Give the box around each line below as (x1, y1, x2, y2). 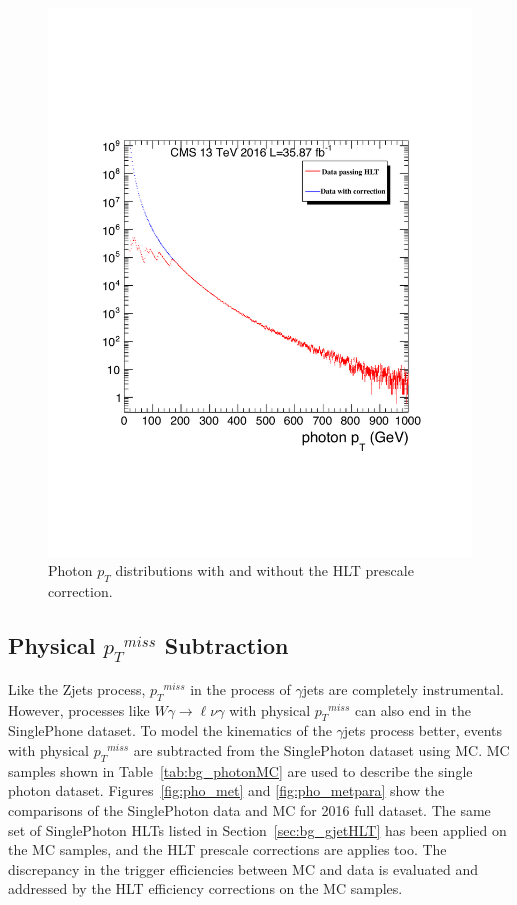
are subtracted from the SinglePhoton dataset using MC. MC (133, 740, 510, 761)
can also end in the (355, 699, 471, 720)
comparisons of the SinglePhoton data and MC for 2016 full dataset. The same (8, 800, 491, 821)
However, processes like (8, 699, 150, 720)
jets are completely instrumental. (302, 678, 504, 699)
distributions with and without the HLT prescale (115, 560, 414, 581)
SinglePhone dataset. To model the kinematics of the (8, 720, 332, 741)
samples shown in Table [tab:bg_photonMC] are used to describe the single (8, 760, 473, 781)
